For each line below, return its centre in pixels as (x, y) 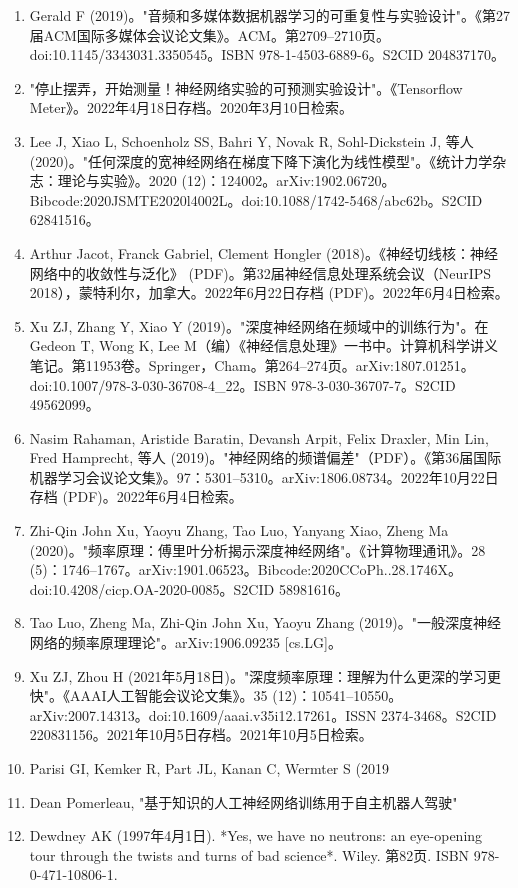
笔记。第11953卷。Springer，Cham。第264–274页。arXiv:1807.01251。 (252, 364)
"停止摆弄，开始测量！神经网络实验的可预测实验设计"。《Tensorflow (246, 87)
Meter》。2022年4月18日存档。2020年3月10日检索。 (191, 107)
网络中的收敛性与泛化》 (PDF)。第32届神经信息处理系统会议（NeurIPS (260, 272)
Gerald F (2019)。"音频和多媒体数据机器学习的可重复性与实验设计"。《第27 (269, 15)
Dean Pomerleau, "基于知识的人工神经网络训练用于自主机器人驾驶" (243, 801)
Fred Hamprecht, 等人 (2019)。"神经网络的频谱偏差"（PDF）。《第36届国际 (265, 457)
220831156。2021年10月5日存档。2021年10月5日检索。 (201, 734)
